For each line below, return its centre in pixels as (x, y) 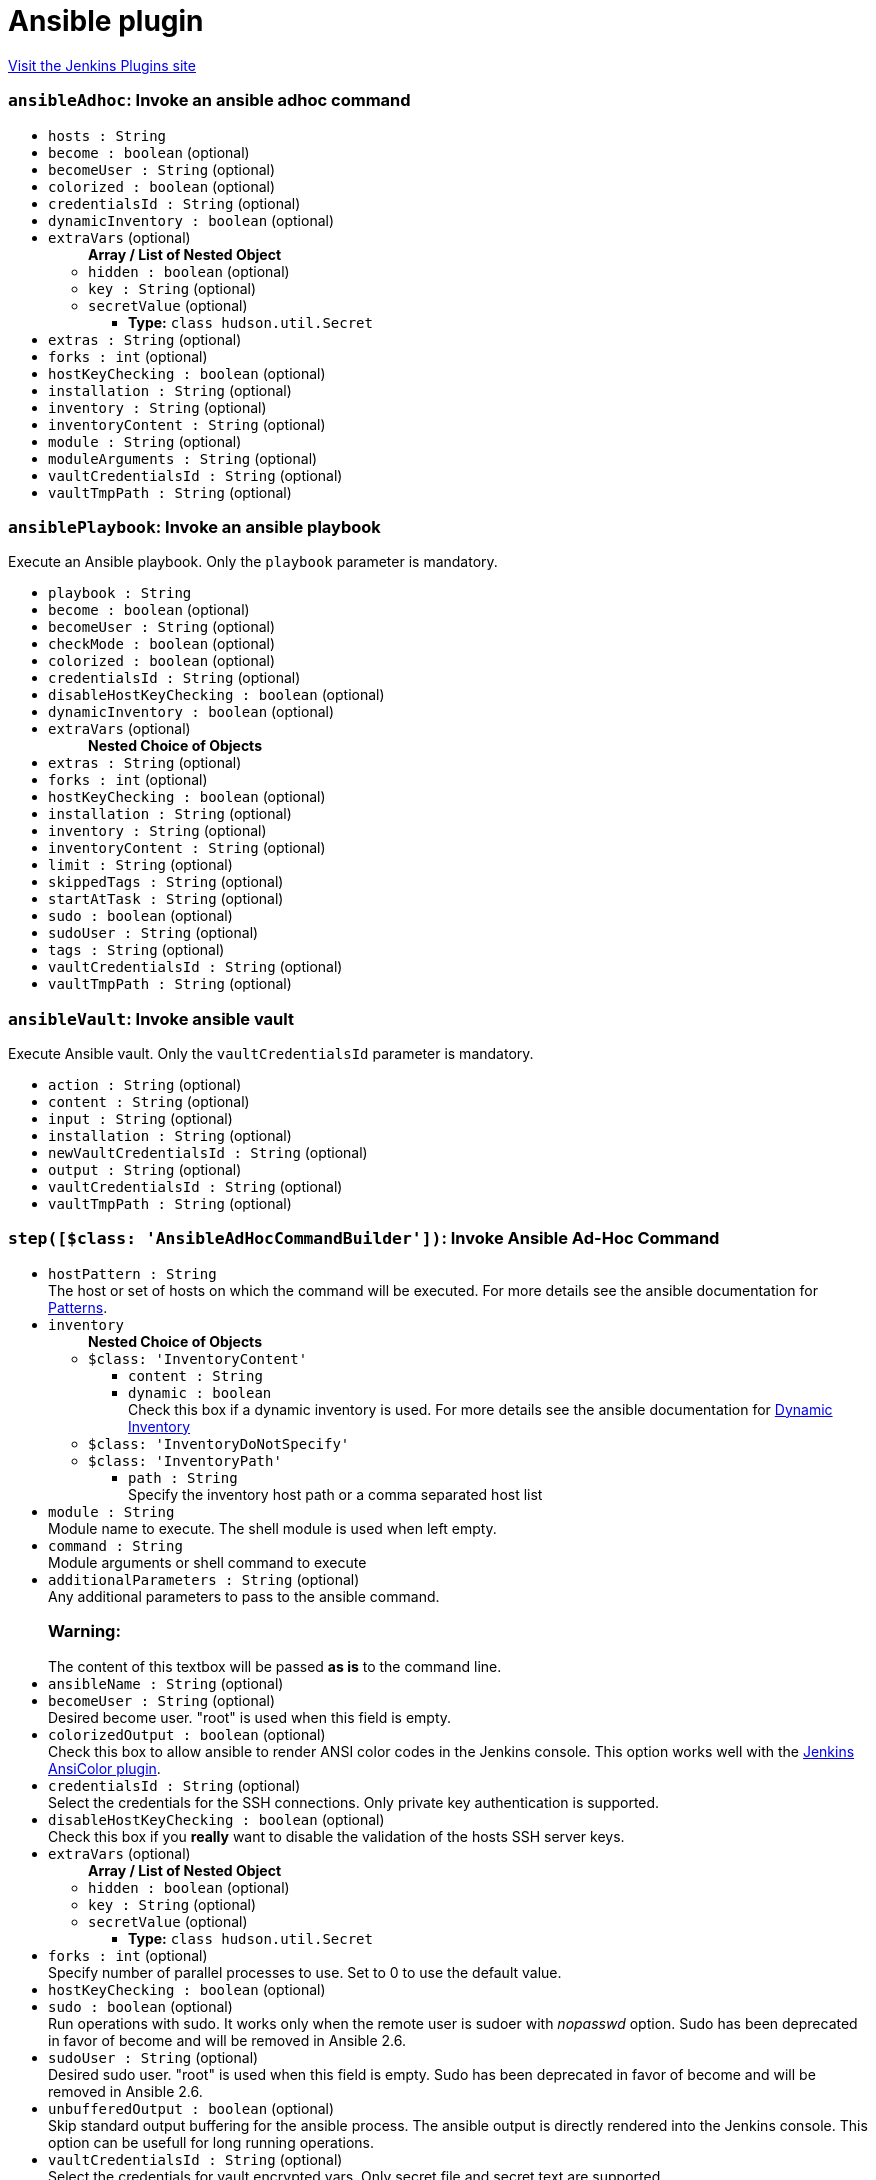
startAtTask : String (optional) (166, 899)
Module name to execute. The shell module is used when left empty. (272, 1528)
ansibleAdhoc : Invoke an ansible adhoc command (209, 100)
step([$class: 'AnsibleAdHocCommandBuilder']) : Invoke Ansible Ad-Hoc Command (364, 1238)
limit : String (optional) (140, 865)
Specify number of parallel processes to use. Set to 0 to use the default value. (305, 1972)
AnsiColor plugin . (104, 1768)
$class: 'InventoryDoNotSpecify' (219, 1443)
